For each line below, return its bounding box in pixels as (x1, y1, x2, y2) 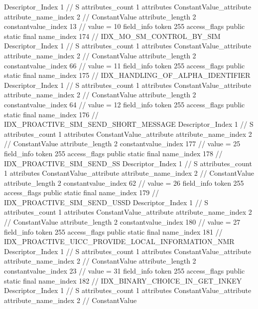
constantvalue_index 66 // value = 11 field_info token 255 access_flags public (4, 60, 245, 70)
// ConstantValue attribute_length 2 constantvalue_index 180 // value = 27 (4, 217, 241, 227)
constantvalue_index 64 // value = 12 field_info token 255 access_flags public (4, 99, 245, 109)
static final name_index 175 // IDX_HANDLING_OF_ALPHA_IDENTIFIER (4, 70, 251, 80)
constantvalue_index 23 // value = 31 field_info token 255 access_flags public (4, 266, 245, 276)
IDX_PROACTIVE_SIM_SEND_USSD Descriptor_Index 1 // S (4, 197, 209, 207)
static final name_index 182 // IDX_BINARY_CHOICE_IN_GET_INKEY (4, 275, 242, 286)
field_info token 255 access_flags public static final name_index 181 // (4, 226, 223, 237)
